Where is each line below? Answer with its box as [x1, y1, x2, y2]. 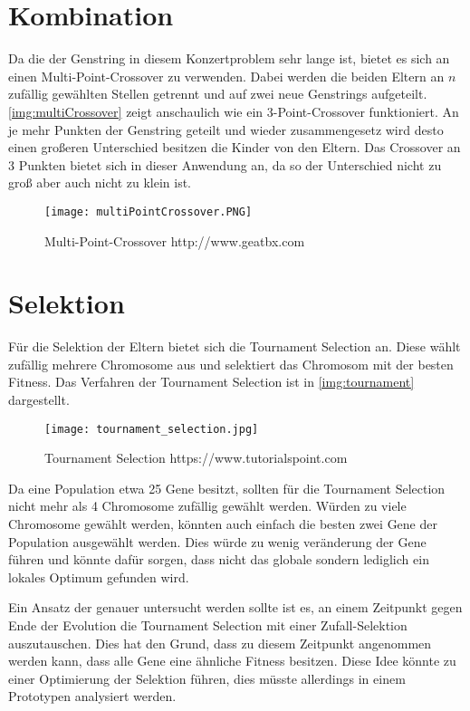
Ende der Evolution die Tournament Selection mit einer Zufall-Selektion [8, 616, 408, 635]
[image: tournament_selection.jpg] [44, 422, 259, 436]
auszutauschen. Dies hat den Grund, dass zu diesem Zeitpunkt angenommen [8, 633, 432, 652]
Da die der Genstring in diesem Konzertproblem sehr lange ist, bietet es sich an [8, 49, 450, 68]
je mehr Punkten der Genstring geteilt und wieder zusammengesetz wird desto [8, 120, 444, 139]
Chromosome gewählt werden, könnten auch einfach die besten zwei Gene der [8, 514, 437, 533]
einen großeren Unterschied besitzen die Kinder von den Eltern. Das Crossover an [8, 138, 461, 157]
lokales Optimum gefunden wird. [8, 567, 189, 586]
